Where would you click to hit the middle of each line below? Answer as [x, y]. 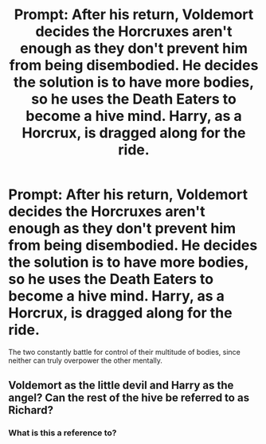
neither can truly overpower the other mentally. [86, 360]
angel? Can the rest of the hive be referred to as [129, 398]
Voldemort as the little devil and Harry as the [121, 386]
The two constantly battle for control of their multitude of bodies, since [124, 352]
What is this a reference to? [63, 433]
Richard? [31, 410]
